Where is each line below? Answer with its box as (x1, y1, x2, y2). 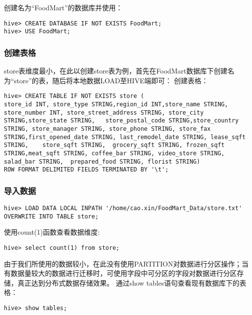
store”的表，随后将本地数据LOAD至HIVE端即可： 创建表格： (14, 75, 208, 85)
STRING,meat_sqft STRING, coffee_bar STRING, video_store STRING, (4, 149, 225, 157)
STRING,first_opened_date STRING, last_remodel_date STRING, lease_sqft (4, 133, 246, 141)
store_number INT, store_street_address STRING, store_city (4, 109, 204, 116)
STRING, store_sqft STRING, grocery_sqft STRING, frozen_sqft (4, 142, 225, 149)
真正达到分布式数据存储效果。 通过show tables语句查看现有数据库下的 (17, 277, 240, 288)
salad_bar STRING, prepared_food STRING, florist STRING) (4, 158, 200, 165)
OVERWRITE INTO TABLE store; (4, 213, 99, 220)
